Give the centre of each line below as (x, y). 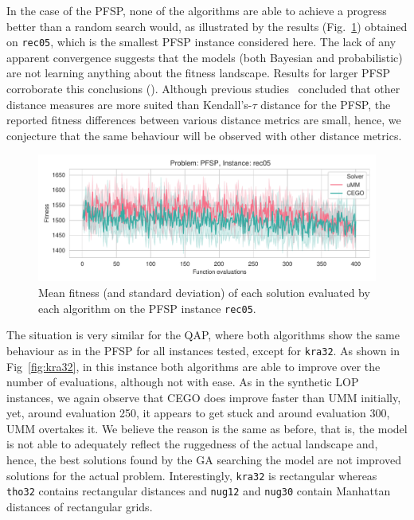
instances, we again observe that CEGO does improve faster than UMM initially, (204, 397)
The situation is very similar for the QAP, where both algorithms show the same (203, 335)
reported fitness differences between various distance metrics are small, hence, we (204, 120)
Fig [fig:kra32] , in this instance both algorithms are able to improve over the (193, 366)
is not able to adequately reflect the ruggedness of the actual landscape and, (192, 444)
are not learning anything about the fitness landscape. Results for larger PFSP (199, 73)
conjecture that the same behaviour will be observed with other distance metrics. (204, 135)
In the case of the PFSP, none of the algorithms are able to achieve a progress (197, 10)
